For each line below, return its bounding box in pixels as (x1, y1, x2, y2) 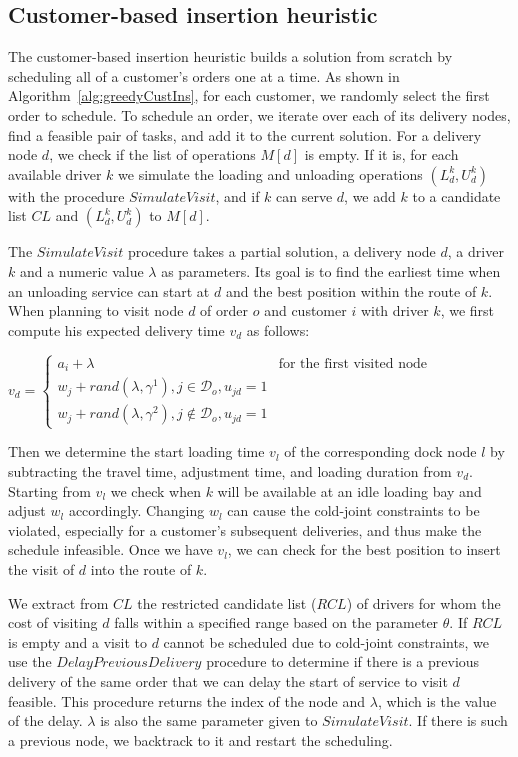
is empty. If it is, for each (304, 144, 459, 165)
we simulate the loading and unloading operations (118, 163, 423, 184)
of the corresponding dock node (284, 441, 477, 462)
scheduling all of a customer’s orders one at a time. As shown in (8, 65, 400, 86)
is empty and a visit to (8, 631, 147, 652)
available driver (8, 163, 102, 184)
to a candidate (412, 185, 501, 206)
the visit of (8, 558, 75, 579)
